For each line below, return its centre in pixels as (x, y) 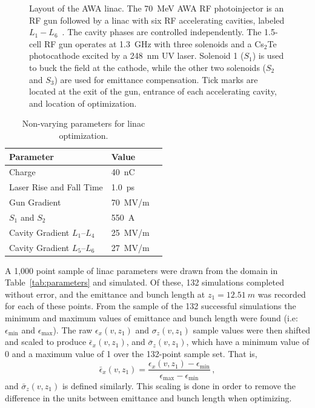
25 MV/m (130, 232)
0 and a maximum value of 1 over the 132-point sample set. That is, (131, 353)
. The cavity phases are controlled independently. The (162, 32)
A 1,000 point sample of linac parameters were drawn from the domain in (141, 270)
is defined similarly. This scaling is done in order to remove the (179, 385)
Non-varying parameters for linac (84, 123)
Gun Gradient (35, 202)
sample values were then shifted (251, 329)
